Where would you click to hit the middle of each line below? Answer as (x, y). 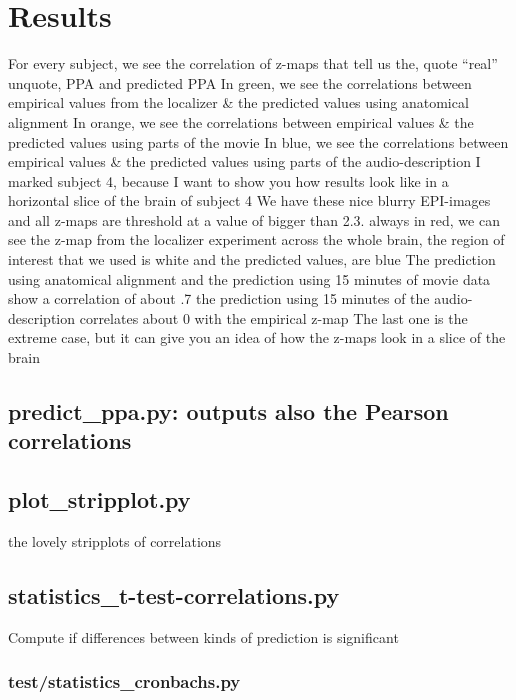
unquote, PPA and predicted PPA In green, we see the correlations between (240, 82)
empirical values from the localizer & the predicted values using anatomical (238, 102)
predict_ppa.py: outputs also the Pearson (228, 411)
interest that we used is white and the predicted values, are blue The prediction (252, 259)
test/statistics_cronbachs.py (124, 681)
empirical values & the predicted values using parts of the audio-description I (244, 161)
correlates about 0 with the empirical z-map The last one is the (273, 317)
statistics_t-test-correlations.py (174, 594)
